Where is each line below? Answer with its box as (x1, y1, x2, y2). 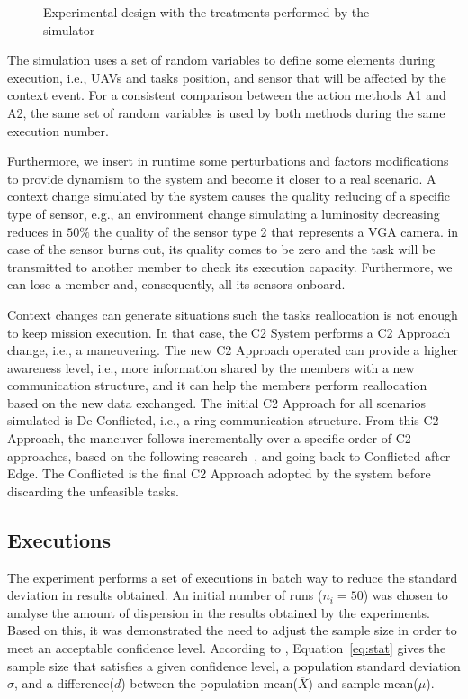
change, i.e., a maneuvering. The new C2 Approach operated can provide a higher (7, 340, 459, 359)
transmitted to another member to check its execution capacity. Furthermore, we (7, 257, 453, 276)
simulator (43, 20, 95, 39)
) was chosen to (363, 586, 448, 604)
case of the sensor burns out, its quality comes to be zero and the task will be (7, 240, 436, 259)
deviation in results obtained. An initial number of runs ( (7, 586, 323, 604)
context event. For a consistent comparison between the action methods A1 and (7, 86, 446, 104)
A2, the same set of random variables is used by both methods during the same (7, 103, 445, 122)
